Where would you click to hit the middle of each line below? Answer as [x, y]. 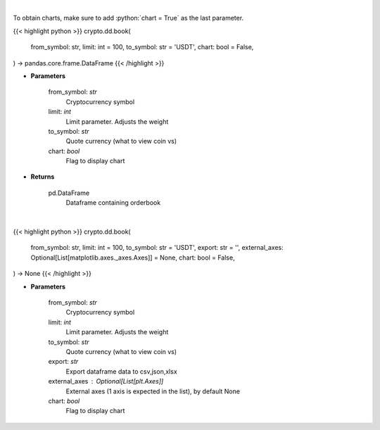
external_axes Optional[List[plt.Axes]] [106, 381]
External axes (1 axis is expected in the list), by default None [153, 391]
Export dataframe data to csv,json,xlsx [121, 371]
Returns [43, 177]
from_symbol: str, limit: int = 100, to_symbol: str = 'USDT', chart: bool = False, [142, 47]
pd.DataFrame [69, 193]
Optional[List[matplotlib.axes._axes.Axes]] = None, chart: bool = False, [133, 258]
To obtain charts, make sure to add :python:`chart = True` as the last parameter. [128, 18]
